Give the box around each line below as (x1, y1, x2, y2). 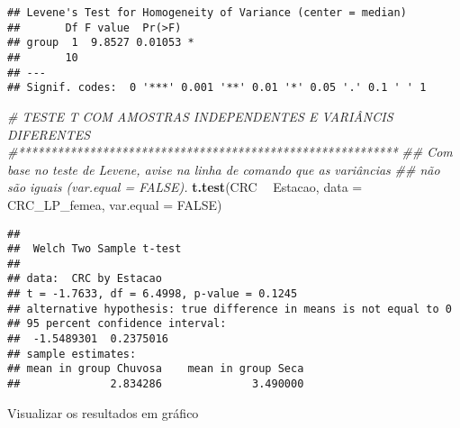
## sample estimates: (7, 347, 137, 360)
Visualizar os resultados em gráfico (7, 403, 199, 422)
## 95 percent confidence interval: (7, 317, 227, 331)
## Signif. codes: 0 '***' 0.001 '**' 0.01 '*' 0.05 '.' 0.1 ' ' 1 (7, 81, 427, 95)
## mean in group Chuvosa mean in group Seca (7, 362, 304, 376)
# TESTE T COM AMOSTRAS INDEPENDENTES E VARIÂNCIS (7, 106, 393, 125)
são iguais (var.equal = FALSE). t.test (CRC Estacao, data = (7, 178, 363, 196)
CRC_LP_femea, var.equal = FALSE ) (7, 195, 222, 214)
